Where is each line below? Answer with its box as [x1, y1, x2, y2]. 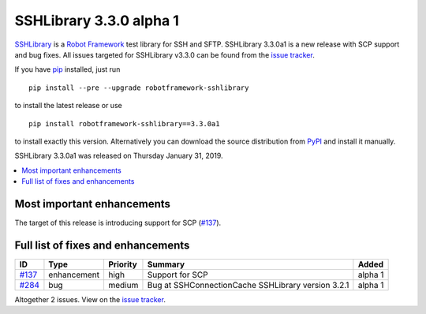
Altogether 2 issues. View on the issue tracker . [14, 294, 166, 304]
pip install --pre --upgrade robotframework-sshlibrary [28, 83, 249, 92]
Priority [107, 259, 137, 270]
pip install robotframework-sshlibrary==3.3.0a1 [28, 119, 220, 128]
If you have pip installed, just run [14, 65, 121, 74]
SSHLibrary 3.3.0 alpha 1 [14, 12, 179, 29]
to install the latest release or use [14, 101, 122, 110]
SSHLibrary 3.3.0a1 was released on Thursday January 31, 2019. [14, 151, 224, 161]
